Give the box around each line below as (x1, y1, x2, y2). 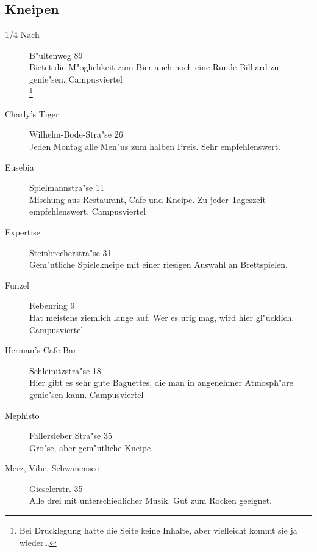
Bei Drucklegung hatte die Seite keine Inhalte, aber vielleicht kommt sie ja (19, 524, 297, 537)
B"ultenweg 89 (29, 48, 83, 61)
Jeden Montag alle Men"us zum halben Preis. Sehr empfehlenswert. (29, 140, 280, 153)
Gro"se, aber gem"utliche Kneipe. (29, 441, 154, 454)
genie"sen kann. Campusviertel (29, 388, 144, 400)
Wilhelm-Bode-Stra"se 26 (29, 128, 123, 141)
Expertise (5, 225, 40, 238)
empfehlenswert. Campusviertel (29, 205, 146, 218)
